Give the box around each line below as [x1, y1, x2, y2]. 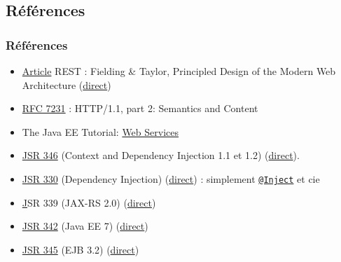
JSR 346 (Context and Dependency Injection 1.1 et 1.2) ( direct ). [22, 148, 300, 163]
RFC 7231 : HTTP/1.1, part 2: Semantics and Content [22, 101, 258, 116]
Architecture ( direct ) [22, 77, 111, 92]
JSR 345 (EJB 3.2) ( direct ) [22, 242, 139, 256]
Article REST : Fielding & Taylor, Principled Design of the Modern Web [22, 64, 336, 78]
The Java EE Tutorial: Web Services [22, 124, 179, 139]
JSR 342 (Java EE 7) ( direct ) [22, 219, 148, 233]
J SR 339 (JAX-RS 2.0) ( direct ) [22, 195, 156, 209]
